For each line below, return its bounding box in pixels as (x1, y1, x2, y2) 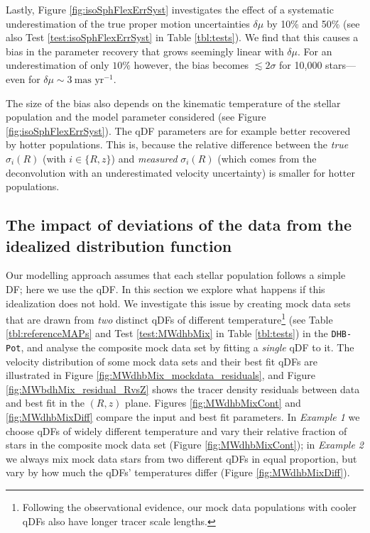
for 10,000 (279, 57, 322, 72)
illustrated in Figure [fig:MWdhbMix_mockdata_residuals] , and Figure (6, 368, 316, 383)
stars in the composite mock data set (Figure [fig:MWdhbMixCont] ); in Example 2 (6, 437, 364, 452)
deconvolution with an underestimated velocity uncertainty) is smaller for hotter (6, 165, 355, 180)
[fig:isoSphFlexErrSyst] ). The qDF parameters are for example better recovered (6, 123, 351, 138)
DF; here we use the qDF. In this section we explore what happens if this (6, 281, 325, 296)
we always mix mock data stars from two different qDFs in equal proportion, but (6, 451, 357, 466)
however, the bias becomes (134, 57, 249, 72)
